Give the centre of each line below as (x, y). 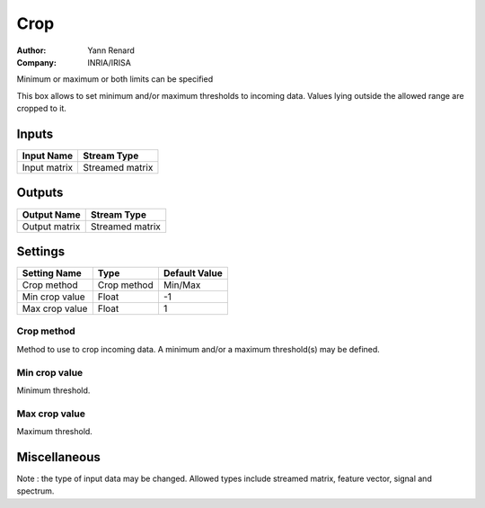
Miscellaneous (58, 457)
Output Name (51, 214)
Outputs (40, 193)
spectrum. (35, 491)
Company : (37, 62)
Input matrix (48, 168)
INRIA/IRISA (110, 62)
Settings (41, 251)
